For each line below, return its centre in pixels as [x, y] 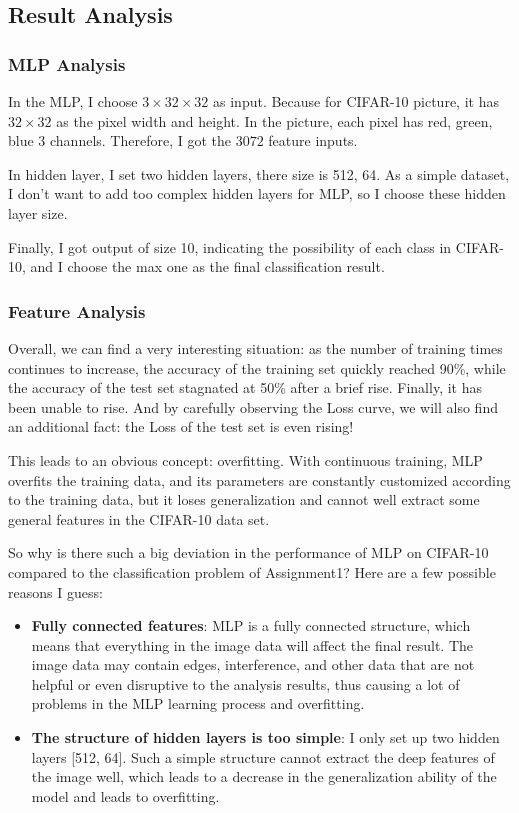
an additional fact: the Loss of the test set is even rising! [181, 426]
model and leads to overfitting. [125, 795]
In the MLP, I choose [73, 101]
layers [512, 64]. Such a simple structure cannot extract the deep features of [263, 756]
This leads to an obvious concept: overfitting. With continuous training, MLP [245, 459]
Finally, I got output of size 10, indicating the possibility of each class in [230, 246]
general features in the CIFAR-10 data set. [139, 518]
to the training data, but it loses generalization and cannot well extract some [244, 499]
